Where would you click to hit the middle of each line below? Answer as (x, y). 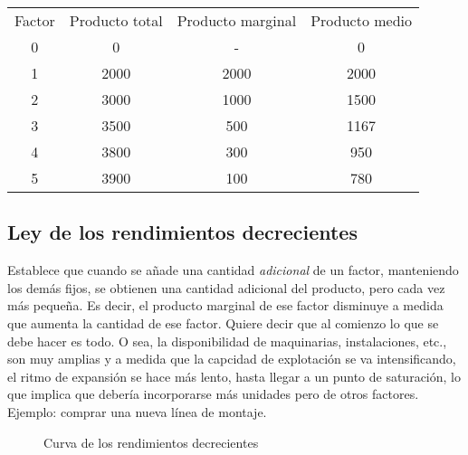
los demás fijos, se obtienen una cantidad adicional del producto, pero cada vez (226, 287)
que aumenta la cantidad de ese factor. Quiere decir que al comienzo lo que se (223, 322)
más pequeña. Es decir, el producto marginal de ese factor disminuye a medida (225, 305)
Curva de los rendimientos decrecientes (151, 442)
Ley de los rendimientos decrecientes (182, 232)
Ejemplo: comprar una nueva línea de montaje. (137, 411)
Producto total (116, 20)
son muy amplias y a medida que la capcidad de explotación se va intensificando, (232, 359)
